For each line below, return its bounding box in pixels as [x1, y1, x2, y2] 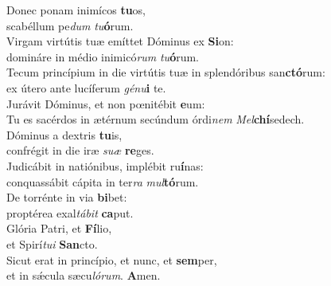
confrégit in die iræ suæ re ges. [6, 142, 154, 159]
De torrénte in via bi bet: [6, 189, 127, 206]
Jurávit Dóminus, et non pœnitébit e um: [6, 95, 205, 112]
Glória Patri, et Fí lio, [6, 220, 112, 237]
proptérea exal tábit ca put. [6, 204, 134, 221]
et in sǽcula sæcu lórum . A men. [6, 267, 161, 284]
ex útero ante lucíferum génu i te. [6, 79, 166, 96]
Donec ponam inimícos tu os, [6, 2, 146, 18]
